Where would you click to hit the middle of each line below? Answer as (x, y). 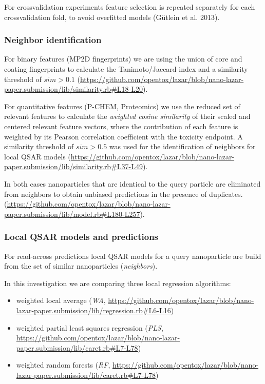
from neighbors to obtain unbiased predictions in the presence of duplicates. (124, 194)
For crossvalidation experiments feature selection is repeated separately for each (130, 7)
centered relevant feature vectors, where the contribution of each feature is (121, 126)
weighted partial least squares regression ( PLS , (90, 327)
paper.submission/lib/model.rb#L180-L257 (72, 214)
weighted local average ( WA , (61, 300)
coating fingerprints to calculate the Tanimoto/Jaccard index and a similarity (126, 69)
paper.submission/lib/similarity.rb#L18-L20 (73, 89)
